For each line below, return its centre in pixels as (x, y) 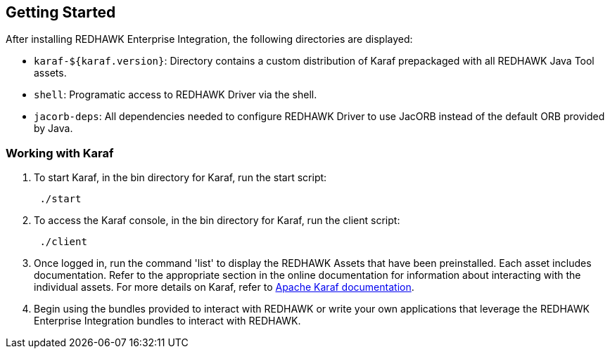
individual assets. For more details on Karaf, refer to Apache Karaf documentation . (224, 287)
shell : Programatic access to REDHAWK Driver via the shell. (176, 95)
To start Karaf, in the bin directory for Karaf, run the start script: (180, 178)
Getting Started (61, 12)
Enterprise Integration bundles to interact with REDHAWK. (167, 321)
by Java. (53, 129)
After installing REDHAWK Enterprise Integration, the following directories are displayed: (209, 39)
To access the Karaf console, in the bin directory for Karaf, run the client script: (217, 221)
